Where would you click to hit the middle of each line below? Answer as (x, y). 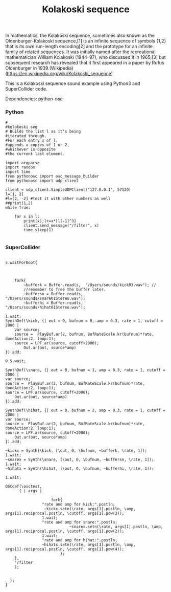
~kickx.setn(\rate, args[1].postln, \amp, (90, 509)
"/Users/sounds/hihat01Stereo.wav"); (45, 307)
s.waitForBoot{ (21, 262)
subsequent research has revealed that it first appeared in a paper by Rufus (85, 63)
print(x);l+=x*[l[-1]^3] (50, 221)
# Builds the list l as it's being (43, 131)
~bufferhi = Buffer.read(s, (53, 303)
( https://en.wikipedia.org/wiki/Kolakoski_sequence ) (59, 74)
